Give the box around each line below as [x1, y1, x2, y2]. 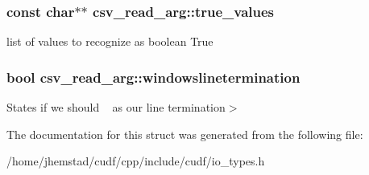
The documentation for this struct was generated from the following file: [6, 125, 363, 142]
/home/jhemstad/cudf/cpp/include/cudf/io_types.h [6, 153, 265, 169]
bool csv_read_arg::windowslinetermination [6, 67, 301, 87]
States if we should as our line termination [6, 99, 226, 116]
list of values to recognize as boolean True [6, 33, 214, 50]
